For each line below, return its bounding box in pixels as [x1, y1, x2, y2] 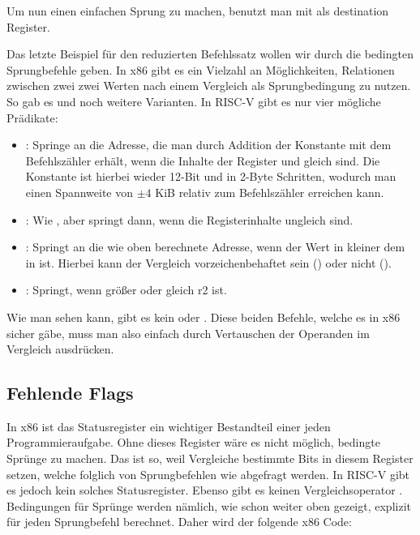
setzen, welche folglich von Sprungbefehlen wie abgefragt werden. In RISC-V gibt [6, 465, 409, 482]
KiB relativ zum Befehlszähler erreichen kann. [155, 183, 384, 200]
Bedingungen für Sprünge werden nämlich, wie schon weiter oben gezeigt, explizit [6, 497, 411, 514]
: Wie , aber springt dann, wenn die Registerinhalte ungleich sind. [25, 211, 354, 228]
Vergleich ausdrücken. [6, 340, 114, 357]
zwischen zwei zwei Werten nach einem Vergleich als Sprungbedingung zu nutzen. [6, 77, 411, 94]
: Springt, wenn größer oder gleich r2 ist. [25, 281, 227, 298]
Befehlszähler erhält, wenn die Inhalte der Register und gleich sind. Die [25, 152, 380, 169]
